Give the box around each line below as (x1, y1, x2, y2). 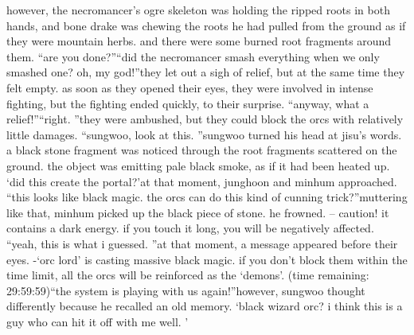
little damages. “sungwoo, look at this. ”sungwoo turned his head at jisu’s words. (6, 126, 402, 142)
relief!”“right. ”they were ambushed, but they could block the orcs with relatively (6, 111, 404, 127)
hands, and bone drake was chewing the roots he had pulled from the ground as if (6, 17, 406, 33)
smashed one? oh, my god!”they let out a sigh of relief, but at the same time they (6, 64, 405, 80)
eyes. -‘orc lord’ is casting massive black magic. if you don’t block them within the (6, 251, 408, 267)
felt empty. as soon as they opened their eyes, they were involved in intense (6, 79, 373, 95)
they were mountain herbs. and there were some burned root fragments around (6, 33, 392, 49)
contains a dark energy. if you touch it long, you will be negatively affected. (6, 220, 374, 236)
